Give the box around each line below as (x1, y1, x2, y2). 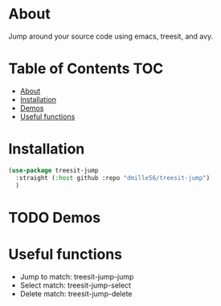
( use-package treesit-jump (8, 166, 99, 174)
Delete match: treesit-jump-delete (19, 288, 133, 298)
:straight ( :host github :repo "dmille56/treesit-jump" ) (15, 173, 211, 182)
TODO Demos (8, 208, 101, 226)
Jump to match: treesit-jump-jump (19, 271, 134, 281)
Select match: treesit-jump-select (19, 280, 131, 290)
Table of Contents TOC (8, 59, 164, 78)
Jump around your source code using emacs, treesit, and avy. (8, 31, 214, 41)
